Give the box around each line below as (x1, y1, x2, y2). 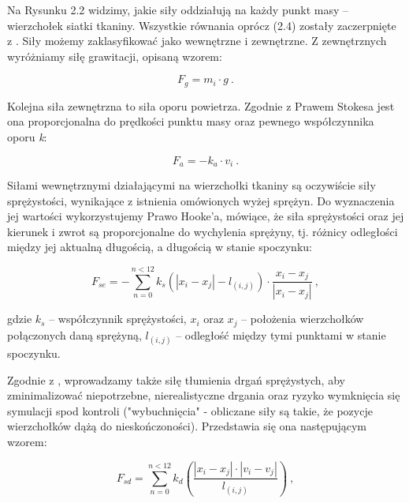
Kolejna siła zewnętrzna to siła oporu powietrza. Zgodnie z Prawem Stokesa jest (7, 97, 395, 114)
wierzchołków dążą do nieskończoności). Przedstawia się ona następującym (7, 418, 367, 434)
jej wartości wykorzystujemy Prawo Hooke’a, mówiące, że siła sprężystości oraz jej (7, 208, 404, 224)
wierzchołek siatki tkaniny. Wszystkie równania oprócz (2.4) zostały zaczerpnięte (7, 17, 396, 33)
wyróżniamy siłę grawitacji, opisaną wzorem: (7, 47, 222, 64)
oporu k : (7, 129, 47, 145)
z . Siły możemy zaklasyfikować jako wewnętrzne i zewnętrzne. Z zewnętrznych (7, 32, 387, 49)
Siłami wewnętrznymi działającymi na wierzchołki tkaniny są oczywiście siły (7, 177, 376, 193)
